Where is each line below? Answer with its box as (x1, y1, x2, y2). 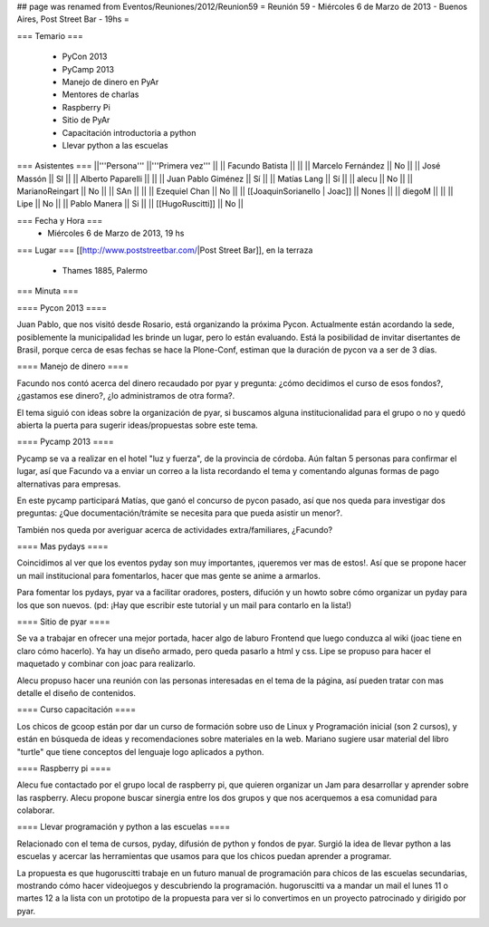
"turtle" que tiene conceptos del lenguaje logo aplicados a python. (16, 746, 264, 757)
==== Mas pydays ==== (16, 541, 109, 552)
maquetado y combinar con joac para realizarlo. (16, 658, 197, 670)
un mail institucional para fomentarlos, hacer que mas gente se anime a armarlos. (16, 570, 321, 581)
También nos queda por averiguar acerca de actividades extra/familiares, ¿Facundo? (16, 524, 333, 535)
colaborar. (16, 805, 55, 816)
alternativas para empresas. (16, 478, 121, 489)
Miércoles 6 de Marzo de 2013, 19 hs (47, 227, 185, 239)
